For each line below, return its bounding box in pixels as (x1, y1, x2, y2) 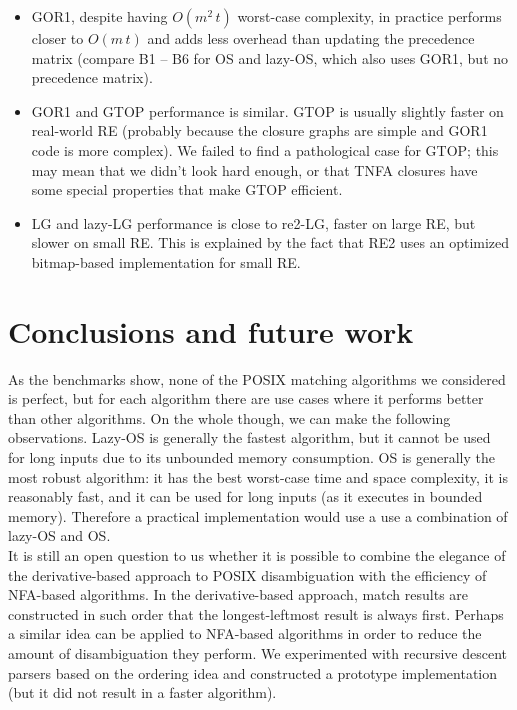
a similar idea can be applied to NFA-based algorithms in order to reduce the (8, 623, 482, 644)
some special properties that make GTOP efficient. (31, 179, 343, 200)
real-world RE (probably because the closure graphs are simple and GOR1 (31, 120, 488, 141)
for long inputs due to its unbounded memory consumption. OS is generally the (8, 447, 495, 468)
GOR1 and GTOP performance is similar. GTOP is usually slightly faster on (31, 100, 504, 121)
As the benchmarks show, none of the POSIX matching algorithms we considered (8, 368, 506, 389)
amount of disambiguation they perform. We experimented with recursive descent (8, 642, 507, 663)
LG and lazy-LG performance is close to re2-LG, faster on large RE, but (31, 212, 476, 233)
